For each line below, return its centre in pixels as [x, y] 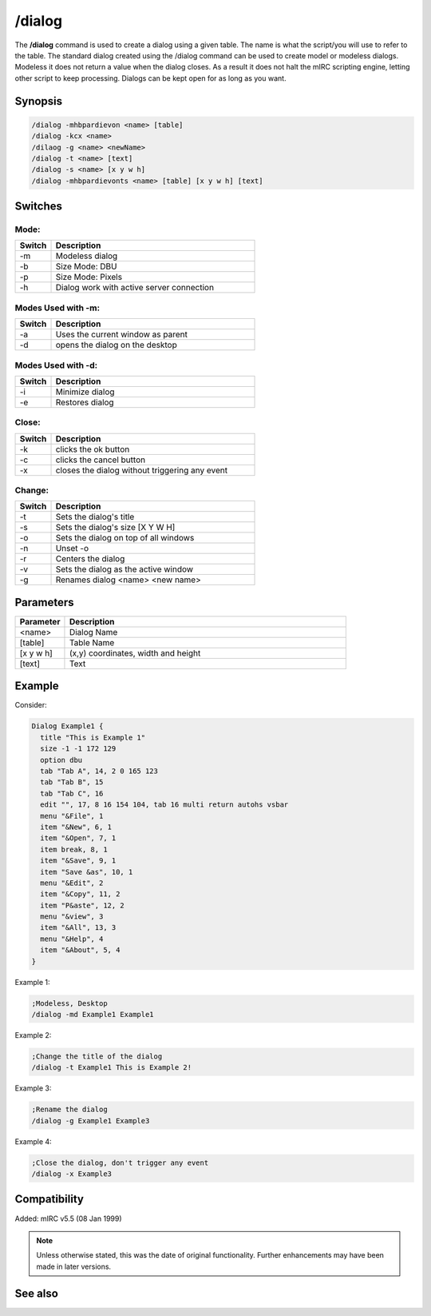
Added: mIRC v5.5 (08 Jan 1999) [69, 1218]
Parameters [44, 602]
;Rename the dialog [69, 1110]
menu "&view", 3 [72, 917]
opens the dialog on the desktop [116, 345]
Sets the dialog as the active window [125, 569]
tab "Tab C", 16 [72, 793]
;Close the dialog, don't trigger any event [120, 1162]
